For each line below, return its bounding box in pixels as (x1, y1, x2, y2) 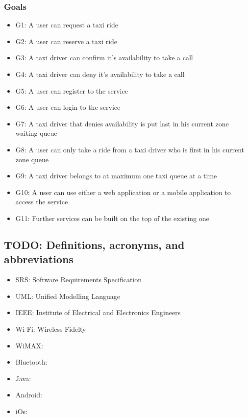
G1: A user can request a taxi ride (15, 20, 118, 30)
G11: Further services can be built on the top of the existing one (15, 213, 209, 223)
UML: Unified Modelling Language (15, 291, 120, 301)
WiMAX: (15, 340, 43, 350)
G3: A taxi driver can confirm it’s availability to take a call (15, 52, 193, 63)
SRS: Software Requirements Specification (15, 274, 142, 285)
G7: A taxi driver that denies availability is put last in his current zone (15, 118, 229, 128)
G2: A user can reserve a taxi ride (15, 36, 118, 46)
